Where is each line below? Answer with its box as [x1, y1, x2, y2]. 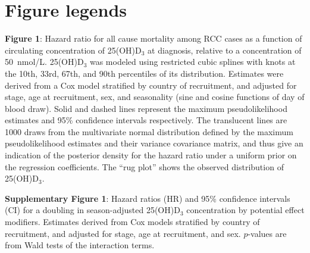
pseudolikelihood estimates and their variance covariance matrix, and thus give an [5, 137, 303, 149]
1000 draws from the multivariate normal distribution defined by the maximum [5, 125, 293, 138]
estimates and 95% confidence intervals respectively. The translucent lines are [5, 114, 287, 126]
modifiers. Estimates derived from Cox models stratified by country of [5, 215, 260, 228]
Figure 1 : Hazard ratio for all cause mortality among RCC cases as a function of [5, 32, 302, 45]
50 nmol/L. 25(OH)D [5, 55, 84, 68]
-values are [248, 227, 287, 239]
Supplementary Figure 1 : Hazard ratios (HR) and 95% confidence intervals [5, 192, 290, 204]
